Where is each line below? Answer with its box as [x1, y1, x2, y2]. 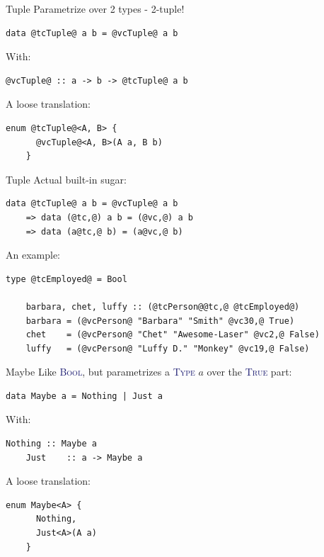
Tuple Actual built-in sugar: [6, 171, 127, 186]
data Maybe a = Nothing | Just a [6, 390, 163, 401]
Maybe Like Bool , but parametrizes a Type [6, 364, 195, 379]
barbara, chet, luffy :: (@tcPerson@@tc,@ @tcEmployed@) [25, 301, 300, 312]
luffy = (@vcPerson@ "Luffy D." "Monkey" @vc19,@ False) [25, 343, 310, 354]
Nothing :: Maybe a [6, 439, 97, 449]
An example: [6, 247, 60, 262]
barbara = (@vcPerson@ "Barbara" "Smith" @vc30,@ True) [25, 315, 295, 326]
